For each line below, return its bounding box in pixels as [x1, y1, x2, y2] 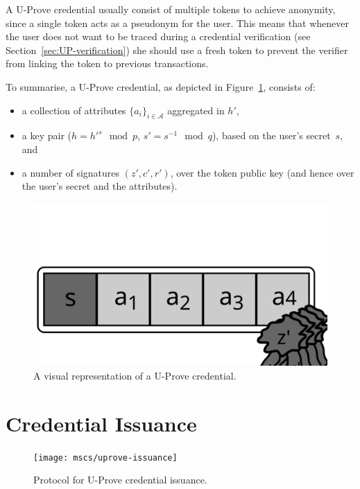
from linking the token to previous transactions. [6, 56, 209, 71]
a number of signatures [22, 165, 120, 179]
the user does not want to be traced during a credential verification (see [6, 29, 311, 44]
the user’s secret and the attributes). [22, 179, 178, 193]
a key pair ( [22, 128, 72, 143]
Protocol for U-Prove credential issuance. [33, 472, 207, 487]
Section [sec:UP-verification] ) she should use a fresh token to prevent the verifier [6, 42, 348, 57]
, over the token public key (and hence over [170, 165, 354, 179]
